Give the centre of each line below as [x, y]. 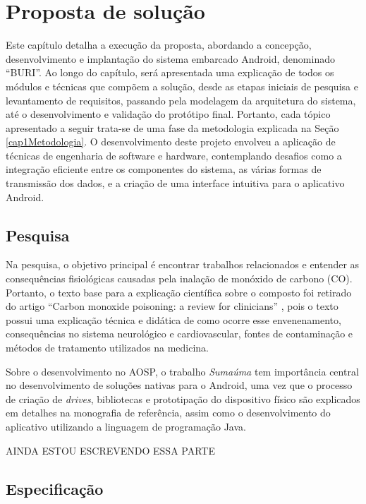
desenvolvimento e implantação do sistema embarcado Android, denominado [170, 58]
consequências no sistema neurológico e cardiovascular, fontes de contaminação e [179, 334]
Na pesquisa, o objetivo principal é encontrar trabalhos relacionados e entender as [183, 264]
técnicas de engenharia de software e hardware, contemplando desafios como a [174, 155]
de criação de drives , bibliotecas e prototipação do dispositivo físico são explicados [183, 398]
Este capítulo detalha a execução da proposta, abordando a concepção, [159, 45]
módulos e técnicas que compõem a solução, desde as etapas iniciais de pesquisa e [182, 86]
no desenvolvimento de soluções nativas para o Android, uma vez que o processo [179, 385]
